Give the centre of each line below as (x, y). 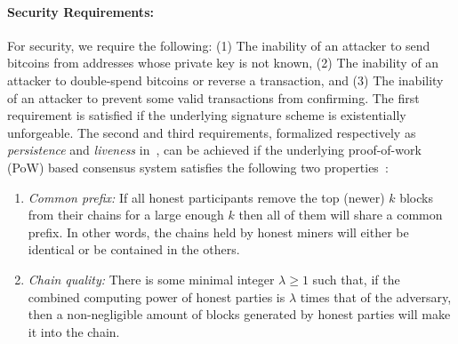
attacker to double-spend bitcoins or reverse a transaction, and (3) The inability (225, 80)
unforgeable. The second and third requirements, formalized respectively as (212, 132)
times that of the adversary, (376, 296)
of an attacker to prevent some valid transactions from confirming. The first (213, 97)
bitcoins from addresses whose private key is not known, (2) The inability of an (223, 63)
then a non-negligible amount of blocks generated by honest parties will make (239, 314)
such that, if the (356, 279)
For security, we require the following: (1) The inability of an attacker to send (219, 45)
